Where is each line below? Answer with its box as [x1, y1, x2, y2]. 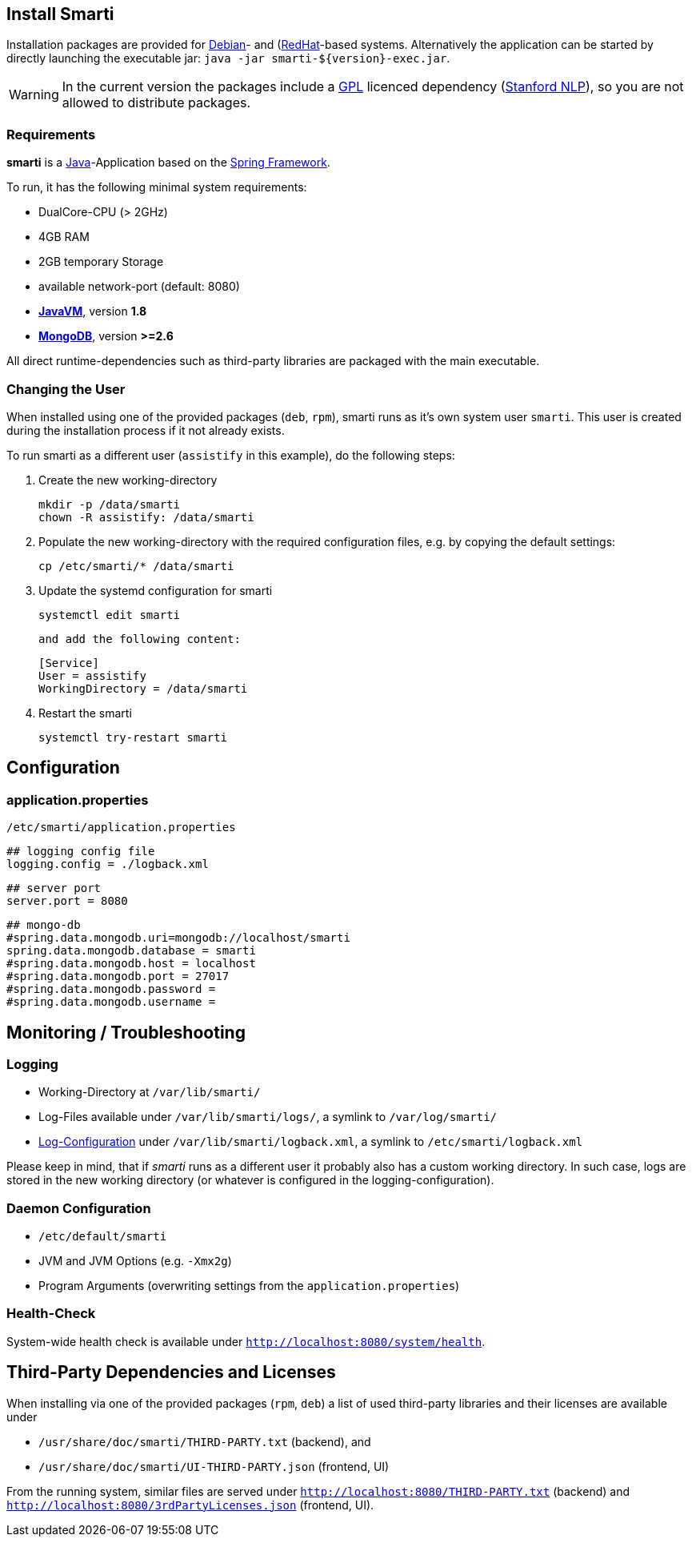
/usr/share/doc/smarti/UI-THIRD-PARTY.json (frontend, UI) [38, 1459, 390, 1473]
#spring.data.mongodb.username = [6, 995, 216, 1009]
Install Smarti [6, 4, 114, 24]
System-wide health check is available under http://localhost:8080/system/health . [6, 1334, 486, 1348]
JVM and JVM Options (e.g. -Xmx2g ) [38, 1254, 232, 1268]
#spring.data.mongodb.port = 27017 [6, 970, 230, 983]
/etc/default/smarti [38, 1230, 167, 1244]
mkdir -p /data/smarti [38, 497, 181, 511]
